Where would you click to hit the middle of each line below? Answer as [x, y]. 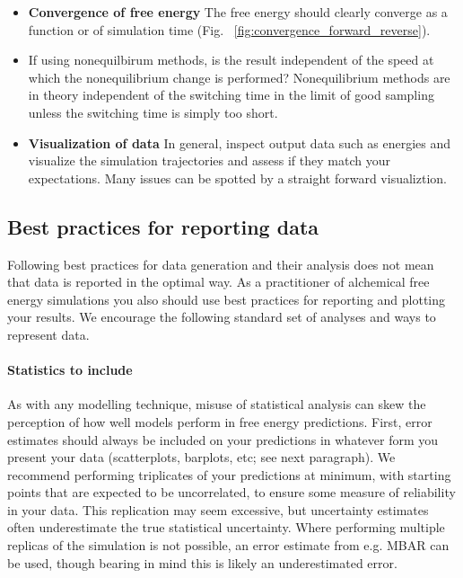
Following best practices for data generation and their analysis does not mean [221, 264]
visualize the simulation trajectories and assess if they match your [209, 160]
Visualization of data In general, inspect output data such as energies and [240, 142]
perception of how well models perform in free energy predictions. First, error [220, 421]
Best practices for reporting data [163, 226]
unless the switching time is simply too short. [153, 112]
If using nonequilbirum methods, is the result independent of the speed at [231, 60]
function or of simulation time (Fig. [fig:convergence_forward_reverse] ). [229, 29]
